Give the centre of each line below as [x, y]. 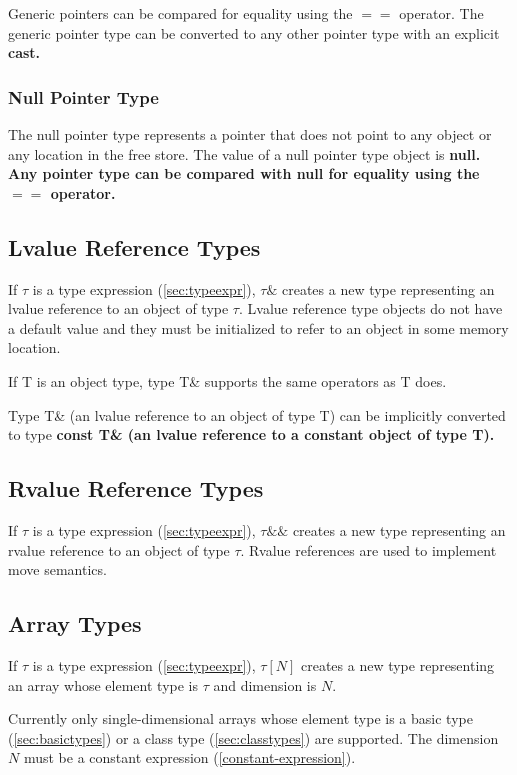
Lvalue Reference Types [134, 246]
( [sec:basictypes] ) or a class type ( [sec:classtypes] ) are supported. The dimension [253, 737]
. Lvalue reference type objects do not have [370, 308]
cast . [24, 52]
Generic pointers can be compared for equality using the [180, 13]
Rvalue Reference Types [136, 488]
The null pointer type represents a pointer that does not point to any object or [250, 134]
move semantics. [57, 569]
